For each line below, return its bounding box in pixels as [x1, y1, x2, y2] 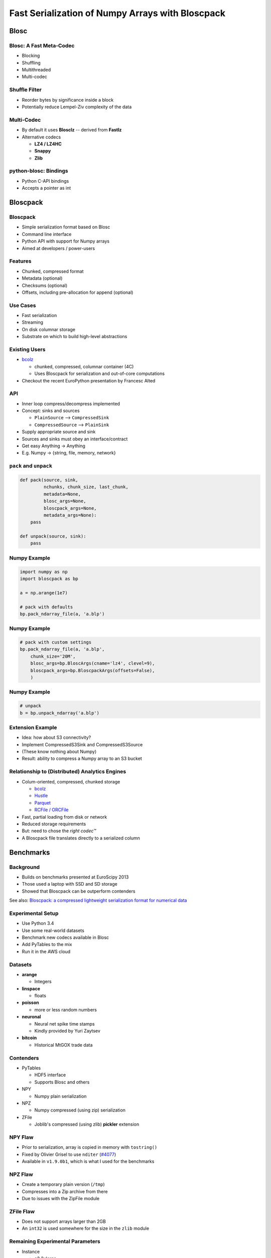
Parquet [34, 800, 51, 806]
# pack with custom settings [20, 640, 92, 645]
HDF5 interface [34, 1072, 66, 1078]
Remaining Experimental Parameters [9, 1238, 100, 1245]
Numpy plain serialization [34, 1093, 87, 1099]
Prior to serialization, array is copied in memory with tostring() [22, 1144, 158, 1150]
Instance [22, 1248, 40, 1254]
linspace [22, 985, 40, 991]
